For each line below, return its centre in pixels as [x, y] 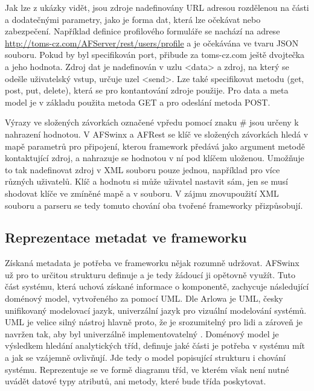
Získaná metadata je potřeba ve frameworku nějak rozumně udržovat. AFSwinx [152, 263]
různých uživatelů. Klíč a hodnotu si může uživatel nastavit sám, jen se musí [146, 181]
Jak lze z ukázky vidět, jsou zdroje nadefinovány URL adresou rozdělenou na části [157, 7]
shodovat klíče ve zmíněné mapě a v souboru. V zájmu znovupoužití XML [142, 193]
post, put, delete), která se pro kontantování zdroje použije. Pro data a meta [147, 90]
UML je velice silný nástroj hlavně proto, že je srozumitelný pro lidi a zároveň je [154, 322]
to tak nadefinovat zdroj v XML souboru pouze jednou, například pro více [143, 169]
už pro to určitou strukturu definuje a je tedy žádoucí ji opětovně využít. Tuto [150, 274]
